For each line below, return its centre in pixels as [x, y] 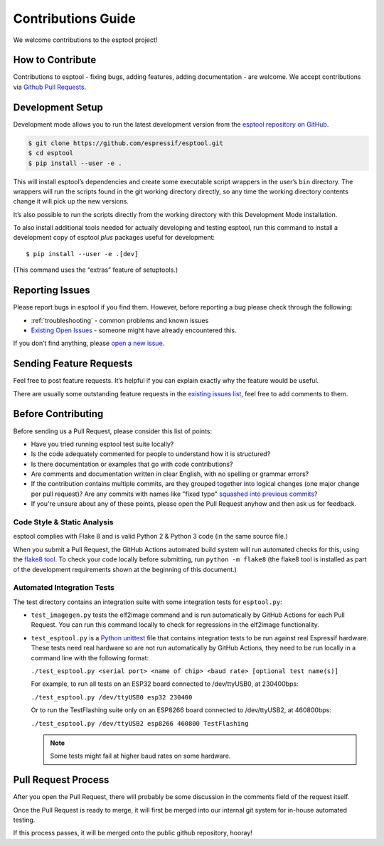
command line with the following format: [90, 657]
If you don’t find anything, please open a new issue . [89, 343]
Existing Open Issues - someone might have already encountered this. [134, 330]
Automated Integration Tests [64, 588]
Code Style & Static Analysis [63, 522]
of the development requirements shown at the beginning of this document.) [125, 569]
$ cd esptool [51, 153]
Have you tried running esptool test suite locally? [102, 444]
